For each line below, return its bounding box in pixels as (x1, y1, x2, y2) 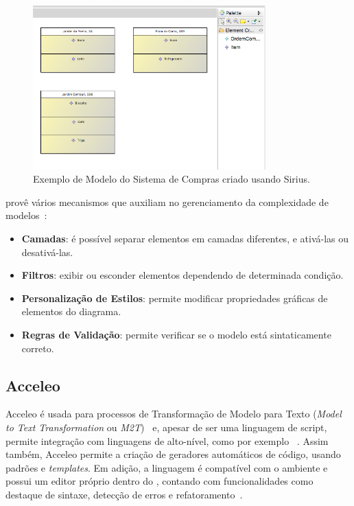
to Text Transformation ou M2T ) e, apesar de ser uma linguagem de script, (5, 419, 327, 434)
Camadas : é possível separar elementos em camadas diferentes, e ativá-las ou (21, 231, 349, 245)
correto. (21, 341, 54, 355)
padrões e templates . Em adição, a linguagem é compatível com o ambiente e (5, 460, 328, 474)
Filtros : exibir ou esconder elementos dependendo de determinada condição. (21, 268, 344, 282)
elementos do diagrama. (21, 304, 121, 319)
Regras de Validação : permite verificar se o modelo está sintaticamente (21, 327, 331, 341)
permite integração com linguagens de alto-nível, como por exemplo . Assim (5, 433, 329, 448)
